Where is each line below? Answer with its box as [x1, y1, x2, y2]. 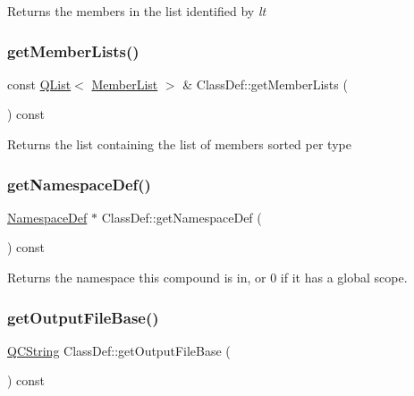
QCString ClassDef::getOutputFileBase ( [7, 341, 231, 359]
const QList [7, 74, 72, 93]
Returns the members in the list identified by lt [7, 2, 266, 20]
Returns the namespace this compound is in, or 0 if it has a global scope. [7, 268, 408, 286]
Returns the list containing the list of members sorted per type [7, 135, 351, 153]
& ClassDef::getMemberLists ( [182, 74, 348, 93]
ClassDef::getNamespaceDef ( [101, 207, 262, 226]
